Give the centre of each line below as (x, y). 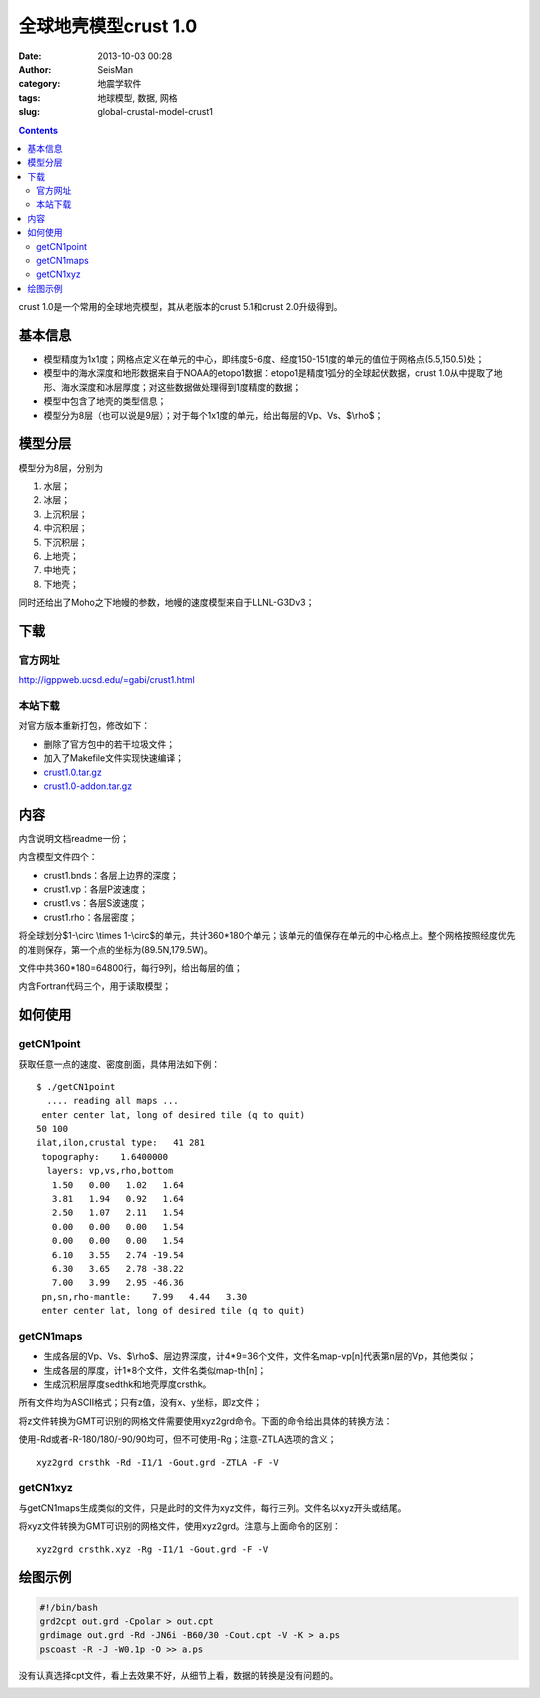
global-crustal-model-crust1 (155, 112)
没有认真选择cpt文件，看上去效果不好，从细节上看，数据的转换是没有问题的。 (178, 1675)
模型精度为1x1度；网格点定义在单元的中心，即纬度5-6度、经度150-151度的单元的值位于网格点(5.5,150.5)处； (264, 359)
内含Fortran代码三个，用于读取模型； (95, 986)
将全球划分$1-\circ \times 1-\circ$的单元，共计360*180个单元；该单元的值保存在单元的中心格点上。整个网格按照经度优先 (267, 936)
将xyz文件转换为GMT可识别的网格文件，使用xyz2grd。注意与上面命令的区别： (180, 1526)
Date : (30, 56)
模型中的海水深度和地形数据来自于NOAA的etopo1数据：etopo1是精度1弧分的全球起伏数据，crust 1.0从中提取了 (269, 373)
